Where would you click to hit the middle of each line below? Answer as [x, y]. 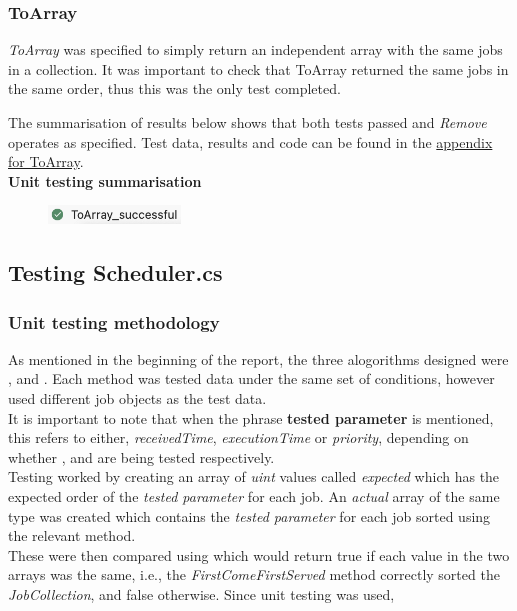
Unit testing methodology [114, 321]
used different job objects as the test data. [137, 398]
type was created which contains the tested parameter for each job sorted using [249, 515]
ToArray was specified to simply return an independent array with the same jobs [255, 49]
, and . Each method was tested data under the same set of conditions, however [251, 378]
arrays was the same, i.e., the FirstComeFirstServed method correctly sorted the [254, 574]
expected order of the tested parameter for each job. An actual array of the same [254, 496]
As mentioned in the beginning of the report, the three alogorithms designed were [258, 358]
